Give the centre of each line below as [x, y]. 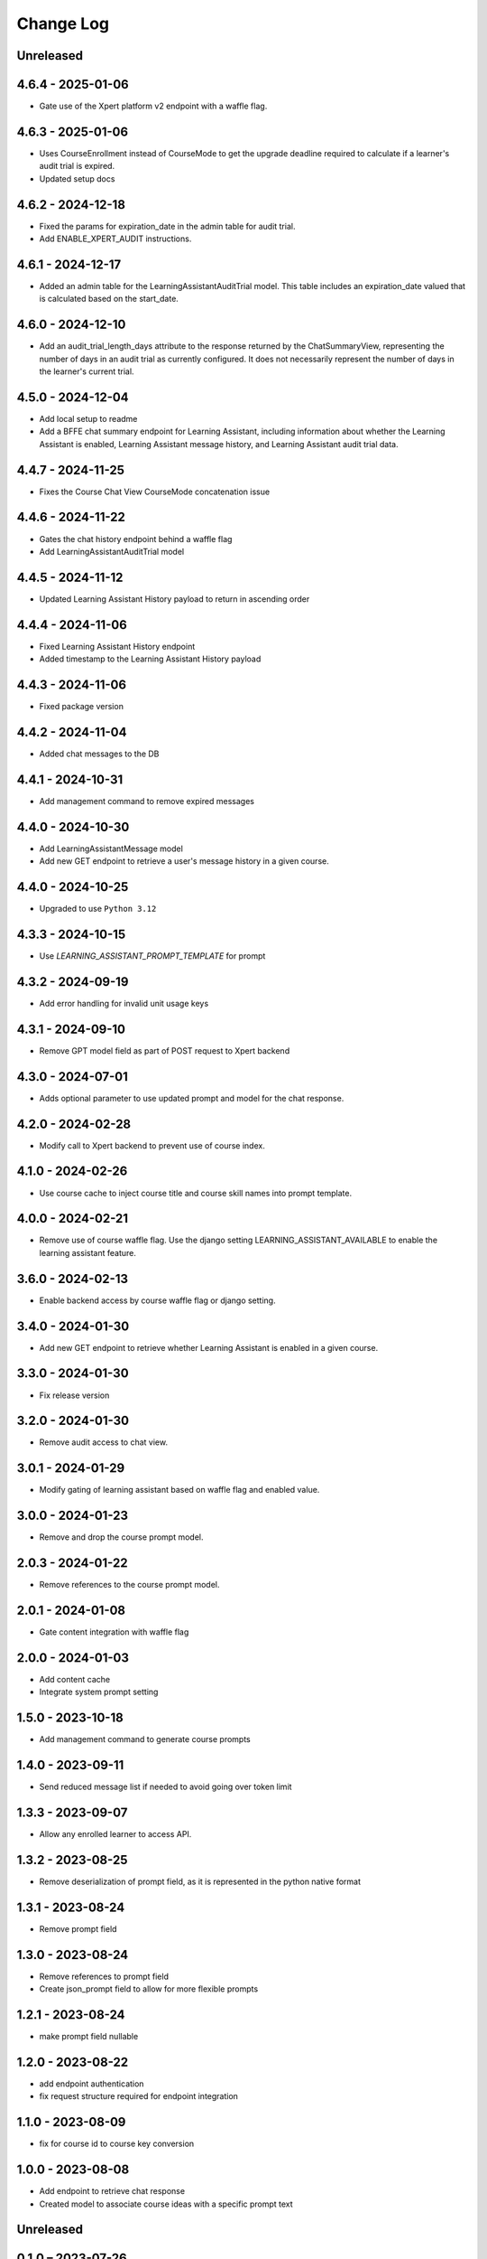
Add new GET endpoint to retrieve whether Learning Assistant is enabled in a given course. [209, 1347]
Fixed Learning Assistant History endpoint [117, 646]
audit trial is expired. [77, 166]
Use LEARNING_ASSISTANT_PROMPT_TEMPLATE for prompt [152, 956]
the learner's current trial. [87, 371]
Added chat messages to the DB [99, 754]
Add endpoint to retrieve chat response [112, 2191]
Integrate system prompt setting [99, 1692]
